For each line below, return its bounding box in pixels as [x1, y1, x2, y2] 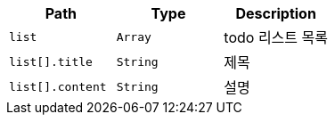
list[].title [9, 54, 93, 69]
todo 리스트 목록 [224, 28, 328, 46]
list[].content [9, 79, 107, 94]
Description [235, 4, 316, 22]
